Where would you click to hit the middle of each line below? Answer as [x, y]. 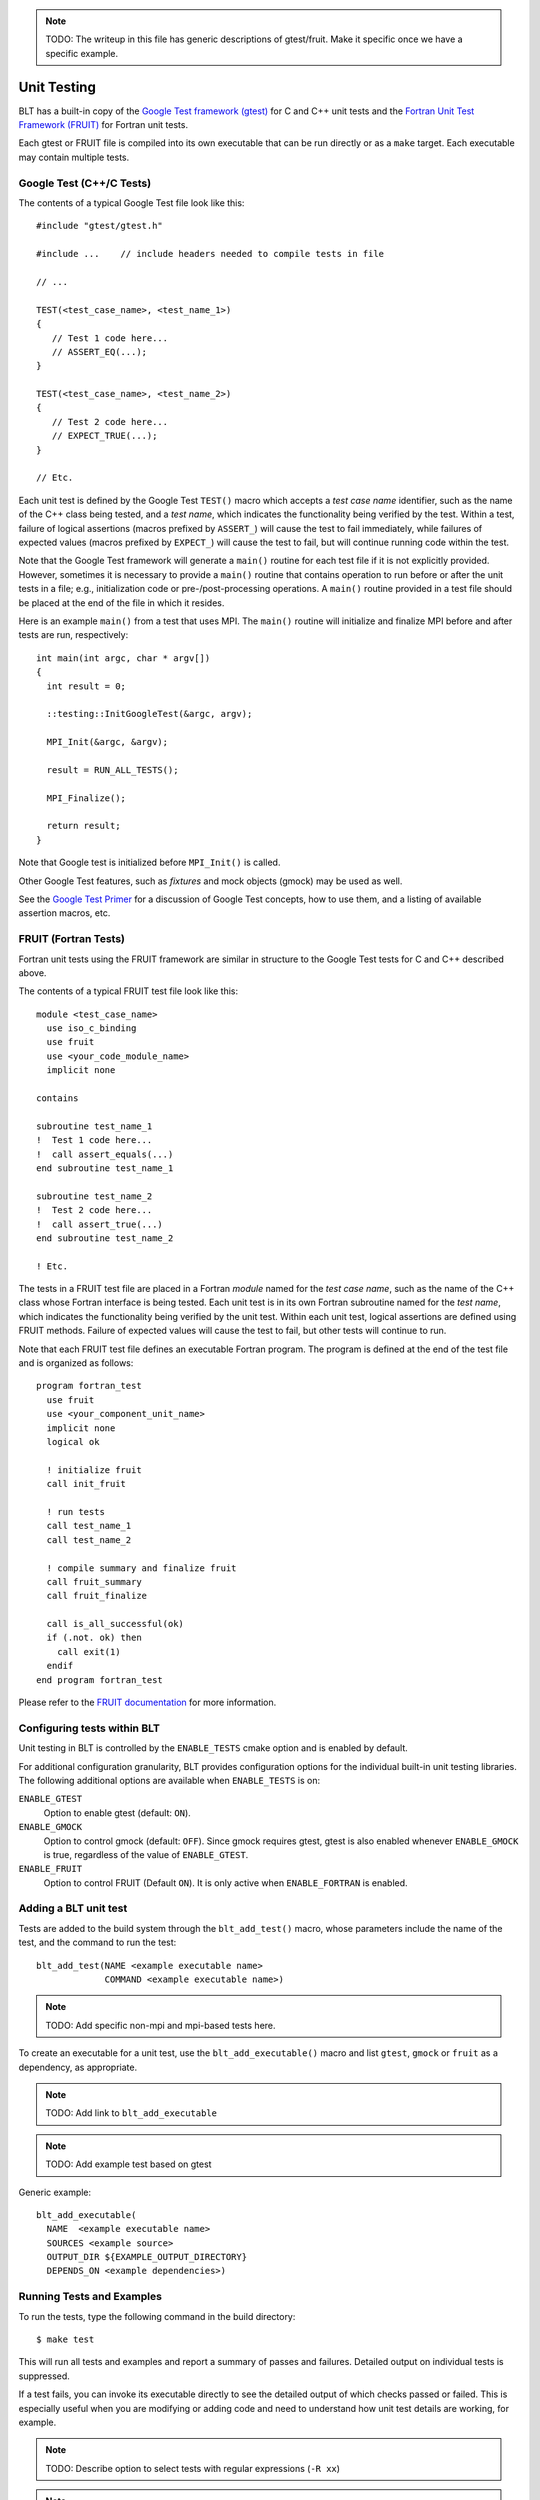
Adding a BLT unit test [73, 1908]
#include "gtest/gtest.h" [100, 226]
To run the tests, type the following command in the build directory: [157, 2316]
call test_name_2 [89, 1539]
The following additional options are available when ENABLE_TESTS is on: [169, 1780]
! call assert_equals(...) [105, 1154]
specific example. [82, 53]
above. [32, 972]
